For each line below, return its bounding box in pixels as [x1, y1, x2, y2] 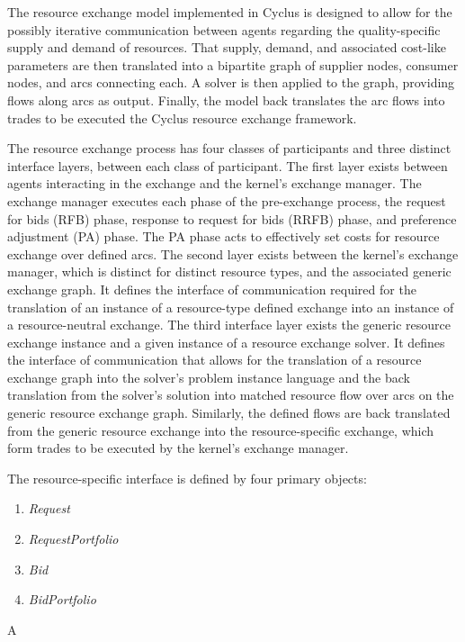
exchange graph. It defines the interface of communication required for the [7, 279, 416, 298]
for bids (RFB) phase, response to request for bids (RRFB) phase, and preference [7, 209, 457, 228]
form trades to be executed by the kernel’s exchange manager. [7, 439, 349, 457]
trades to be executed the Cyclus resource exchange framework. [7, 108, 357, 127]
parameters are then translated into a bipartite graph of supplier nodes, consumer [7, 55, 459, 74]
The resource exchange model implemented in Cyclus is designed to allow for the [7, 3, 452, 21]
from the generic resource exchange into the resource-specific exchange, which [7, 420, 434, 439]
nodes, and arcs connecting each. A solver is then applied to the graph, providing [7, 73, 455, 92]
